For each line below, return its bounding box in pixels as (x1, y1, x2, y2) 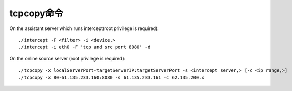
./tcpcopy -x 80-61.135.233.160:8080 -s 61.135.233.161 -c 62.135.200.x (18, 74, 204, 80)
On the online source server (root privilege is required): (9, 55, 126, 62)
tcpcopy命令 (9, 8, 63, 19)
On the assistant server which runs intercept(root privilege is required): (9, 25, 159, 32)
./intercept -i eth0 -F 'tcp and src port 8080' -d (18, 44, 151, 50)
